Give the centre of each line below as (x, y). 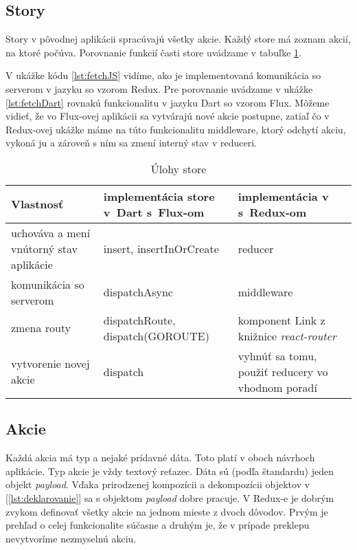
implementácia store (159, 196)
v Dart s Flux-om (154, 212)
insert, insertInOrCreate (161, 248)
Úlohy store (178, 168)
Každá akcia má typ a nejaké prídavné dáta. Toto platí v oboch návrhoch (160, 458)
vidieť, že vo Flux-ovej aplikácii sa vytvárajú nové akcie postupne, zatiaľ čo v (168, 116)
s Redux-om (272, 212)
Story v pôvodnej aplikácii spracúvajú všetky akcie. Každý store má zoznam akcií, (178, 39)
